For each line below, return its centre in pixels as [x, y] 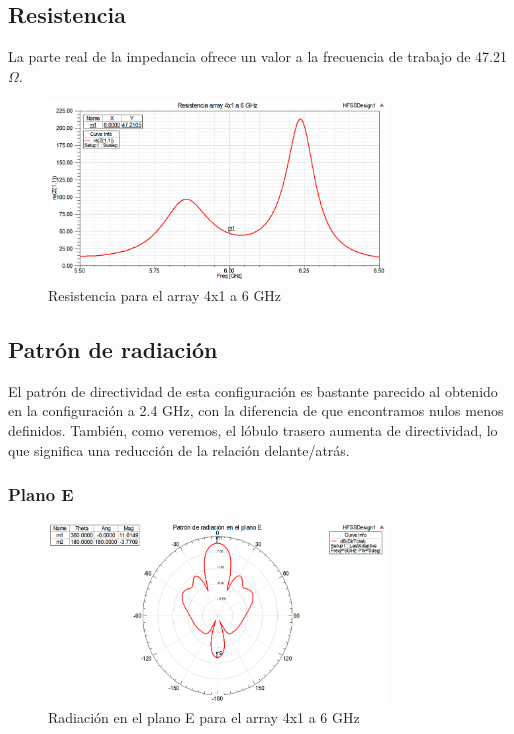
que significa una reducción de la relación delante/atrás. [179, 449]
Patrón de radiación [113, 349]
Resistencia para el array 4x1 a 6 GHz [165, 295]
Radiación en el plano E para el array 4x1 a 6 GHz [204, 717]
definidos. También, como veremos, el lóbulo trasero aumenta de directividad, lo [253, 430]
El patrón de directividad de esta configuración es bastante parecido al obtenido [253, 390]
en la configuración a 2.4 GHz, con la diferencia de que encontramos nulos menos [256, 410]
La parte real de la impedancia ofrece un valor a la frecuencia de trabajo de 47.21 [257, 56]
